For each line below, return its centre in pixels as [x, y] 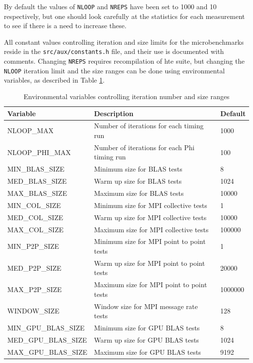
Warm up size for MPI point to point [150, 263]
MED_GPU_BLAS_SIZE [47, 339]
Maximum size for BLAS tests [139, 193]
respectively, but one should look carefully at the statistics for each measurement [125, 16]
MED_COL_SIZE [35, 217]
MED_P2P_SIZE [35, 268]
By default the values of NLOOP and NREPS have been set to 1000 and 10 [110, 6]
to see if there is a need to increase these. [65, 26]
